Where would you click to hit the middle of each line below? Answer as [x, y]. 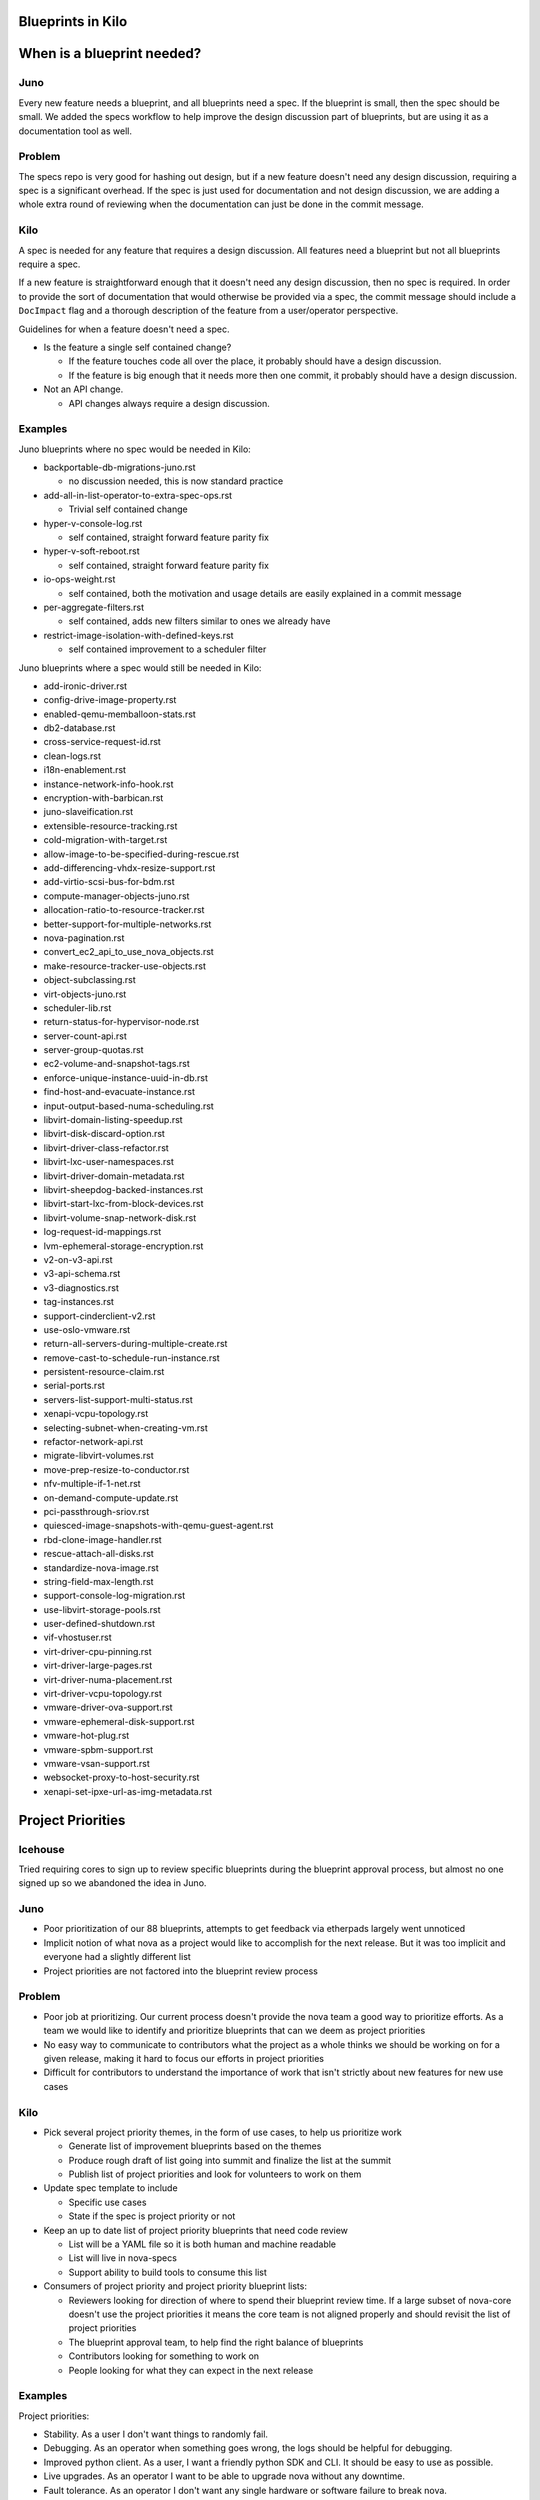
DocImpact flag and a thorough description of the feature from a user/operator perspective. [208, 311]
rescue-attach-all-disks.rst [98, 1554]
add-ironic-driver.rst [85, 686]
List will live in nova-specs [122, 2258]
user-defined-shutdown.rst [99, 1624]
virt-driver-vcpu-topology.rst [102, 1694]
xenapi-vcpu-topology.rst [96, 1414]
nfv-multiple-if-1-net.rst [92, 1484]
